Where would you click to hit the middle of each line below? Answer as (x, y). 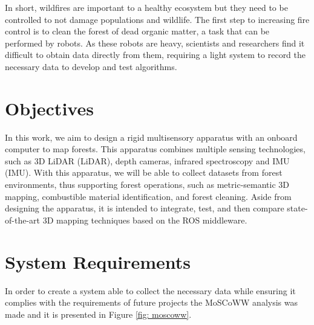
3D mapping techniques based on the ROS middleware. (145, 220)
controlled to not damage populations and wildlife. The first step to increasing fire (157, 19)
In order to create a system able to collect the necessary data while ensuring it (150, 290)
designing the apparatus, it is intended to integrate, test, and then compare (145, 208)
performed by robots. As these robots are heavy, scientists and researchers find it (155, 43)
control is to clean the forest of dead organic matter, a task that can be (137, 31)
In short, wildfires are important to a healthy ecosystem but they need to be (146, 7)
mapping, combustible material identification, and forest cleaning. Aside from (148, 196)
